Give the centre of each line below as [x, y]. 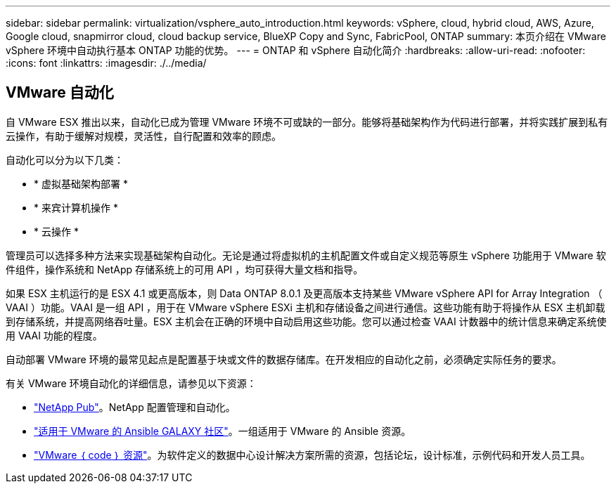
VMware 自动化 [60, 93]
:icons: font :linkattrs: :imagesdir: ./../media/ [106, 63]
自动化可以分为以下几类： [65, 159]
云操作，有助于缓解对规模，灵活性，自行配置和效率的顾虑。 [143, 136]
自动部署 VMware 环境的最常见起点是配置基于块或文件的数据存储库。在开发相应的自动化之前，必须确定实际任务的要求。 [284, 359]
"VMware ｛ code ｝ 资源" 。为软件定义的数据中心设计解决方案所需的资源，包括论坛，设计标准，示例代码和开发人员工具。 [312, 455]
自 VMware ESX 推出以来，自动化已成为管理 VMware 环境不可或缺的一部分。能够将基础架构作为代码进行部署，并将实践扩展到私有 [307, 122]
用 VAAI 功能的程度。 [54, 335]
